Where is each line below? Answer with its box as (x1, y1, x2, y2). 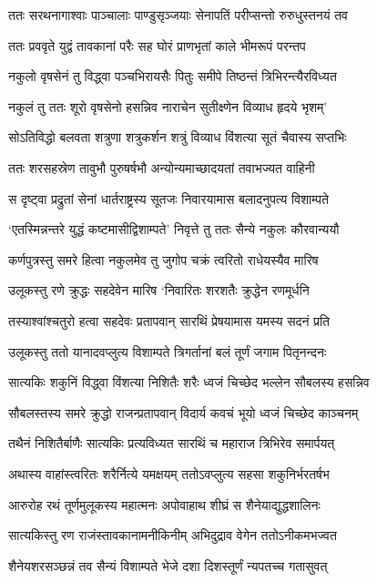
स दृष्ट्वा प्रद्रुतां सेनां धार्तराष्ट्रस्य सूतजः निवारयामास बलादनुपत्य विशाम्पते (8, 189, 329, 208)
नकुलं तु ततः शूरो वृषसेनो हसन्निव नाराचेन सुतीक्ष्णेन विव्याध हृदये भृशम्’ (8, 97, 328, 116)
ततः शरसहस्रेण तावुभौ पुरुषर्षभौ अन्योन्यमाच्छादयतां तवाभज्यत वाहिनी (8, 158, 315, 177)
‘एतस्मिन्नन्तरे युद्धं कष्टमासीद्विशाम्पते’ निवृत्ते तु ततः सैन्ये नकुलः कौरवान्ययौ (8, 220, 340, 239)
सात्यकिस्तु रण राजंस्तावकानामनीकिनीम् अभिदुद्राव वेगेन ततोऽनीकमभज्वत (8, 526, 337, 545)
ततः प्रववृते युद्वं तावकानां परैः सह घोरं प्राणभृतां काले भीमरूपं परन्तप (8, 36, 306, 55)
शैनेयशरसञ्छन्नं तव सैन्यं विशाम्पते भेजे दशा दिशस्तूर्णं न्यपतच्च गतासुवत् (8, 556, 328, 575)
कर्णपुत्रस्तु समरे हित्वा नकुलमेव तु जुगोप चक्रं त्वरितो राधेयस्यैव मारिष (8, 250, 319, 269)
